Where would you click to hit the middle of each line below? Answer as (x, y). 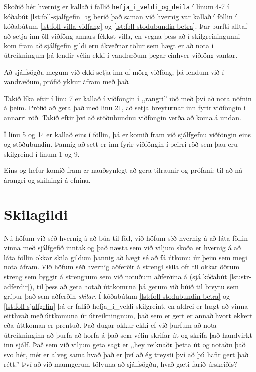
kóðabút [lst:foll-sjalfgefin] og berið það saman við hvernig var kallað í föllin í (121, 16)
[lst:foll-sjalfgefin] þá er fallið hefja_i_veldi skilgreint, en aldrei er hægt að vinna (126, 305)
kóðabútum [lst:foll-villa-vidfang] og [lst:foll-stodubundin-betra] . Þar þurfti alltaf (126, 26)
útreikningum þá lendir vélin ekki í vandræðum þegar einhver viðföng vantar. (121, 55)
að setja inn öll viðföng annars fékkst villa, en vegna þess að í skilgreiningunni (122, 35)
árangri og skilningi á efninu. (47, 180)
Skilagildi (36, 214)
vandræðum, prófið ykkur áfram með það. (67, 81)
